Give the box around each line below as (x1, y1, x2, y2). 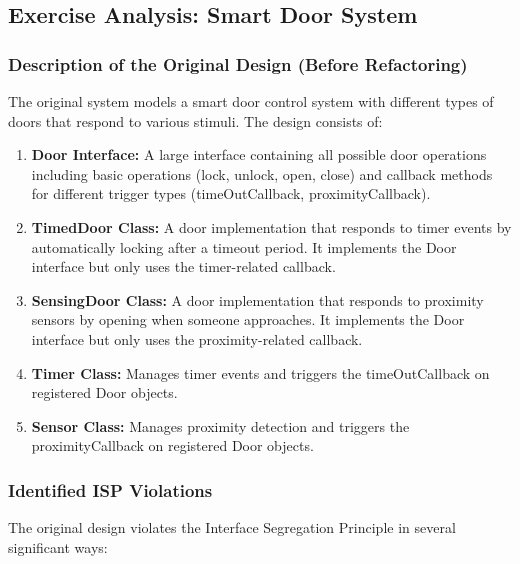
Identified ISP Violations (8, 477, 213, 502)
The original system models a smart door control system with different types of (8, 91, 494, 111)
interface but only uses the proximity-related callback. (31, 328, 363, 349)
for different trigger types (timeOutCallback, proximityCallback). (31, 183, 431, 204)
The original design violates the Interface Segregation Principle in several (8, 517, 456, 538)
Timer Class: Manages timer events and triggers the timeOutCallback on (31, 362, 490, 383)
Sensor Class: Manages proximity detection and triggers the (31, 415, 410, 436)
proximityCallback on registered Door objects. (31, 435, 314, 456)
